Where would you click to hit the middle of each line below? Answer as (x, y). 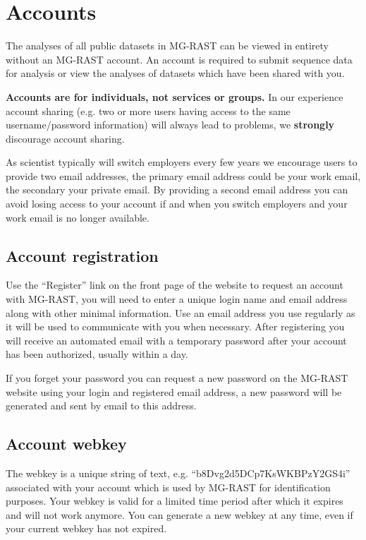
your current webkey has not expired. (86, 528)
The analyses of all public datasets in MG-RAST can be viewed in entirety (167, 46)
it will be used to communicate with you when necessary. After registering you (175, 326)
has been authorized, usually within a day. (97, 354)
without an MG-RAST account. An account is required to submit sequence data (179, 59)
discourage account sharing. (65, 138)
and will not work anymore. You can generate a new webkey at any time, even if (179, 514)
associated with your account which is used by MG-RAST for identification (168, 487)
